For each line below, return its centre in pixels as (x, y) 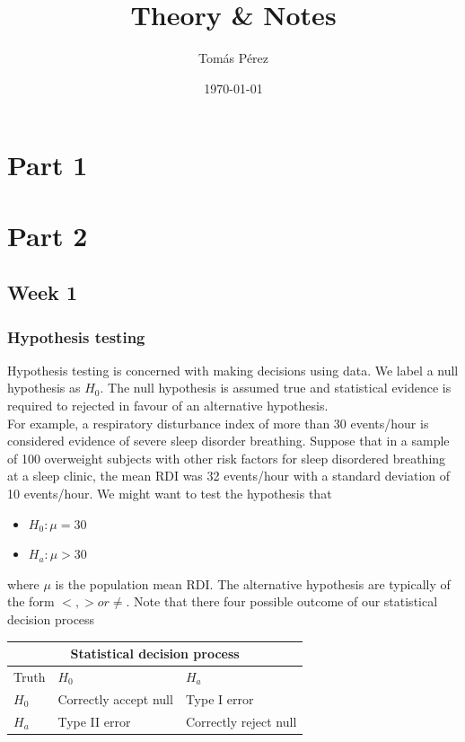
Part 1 (48, 165)
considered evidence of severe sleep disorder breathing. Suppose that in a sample (228, 441)
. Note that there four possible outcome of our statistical (282, 601)
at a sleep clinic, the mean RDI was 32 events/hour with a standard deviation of (229, 476)
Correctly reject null (241, 721)
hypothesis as (44, 388)
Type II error (94, 721)
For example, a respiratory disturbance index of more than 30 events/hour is (218, 423)
